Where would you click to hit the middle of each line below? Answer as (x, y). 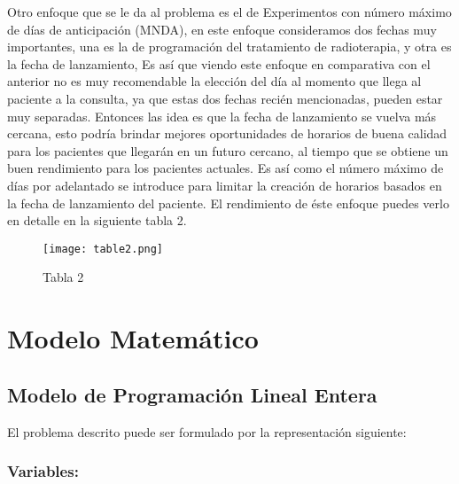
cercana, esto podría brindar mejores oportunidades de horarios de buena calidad (227, 133)
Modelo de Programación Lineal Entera (192, 394)
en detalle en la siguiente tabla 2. (97, 220)
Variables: (43, 471)
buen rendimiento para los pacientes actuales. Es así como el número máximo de (226, 168)
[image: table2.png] (103, 249)
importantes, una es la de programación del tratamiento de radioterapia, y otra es (229, 47)
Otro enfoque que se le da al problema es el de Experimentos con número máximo (229, 12)
